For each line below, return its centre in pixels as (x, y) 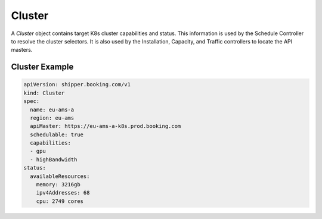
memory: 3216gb (58, 185)
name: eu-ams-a (52, 109)
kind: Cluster (44, 93)
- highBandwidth (54, 159)
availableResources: (60, 176)
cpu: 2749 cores (60, 201)
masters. (22, 50)
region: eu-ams (52, 118)
